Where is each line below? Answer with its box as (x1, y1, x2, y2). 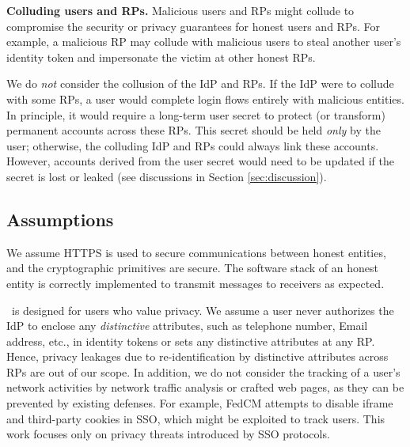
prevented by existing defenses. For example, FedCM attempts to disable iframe (6, 395, 393, 411)
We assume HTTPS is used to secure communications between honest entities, (6, 244, 386, 260)
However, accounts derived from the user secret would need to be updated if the (6, 153, 394, 169)
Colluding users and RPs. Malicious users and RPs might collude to (6, 2, 355, 18)
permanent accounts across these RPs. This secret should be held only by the (6, 122, 381, 138)
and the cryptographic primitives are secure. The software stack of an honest (6, 259, 378, 276)
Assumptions (6, 206, 114, 231)
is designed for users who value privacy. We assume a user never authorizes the (11, 301, 394, 318)
